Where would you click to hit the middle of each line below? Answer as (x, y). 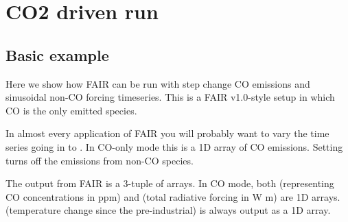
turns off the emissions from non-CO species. (100, 160)
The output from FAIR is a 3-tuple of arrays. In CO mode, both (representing (170, 183)
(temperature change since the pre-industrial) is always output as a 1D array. (168, 210)
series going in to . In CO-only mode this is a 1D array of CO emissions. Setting (174, 146)
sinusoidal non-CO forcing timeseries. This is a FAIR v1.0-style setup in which (170, 97)
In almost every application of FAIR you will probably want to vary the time (167, 133)
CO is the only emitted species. (71, 110)
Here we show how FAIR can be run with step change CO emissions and (158, 83)
